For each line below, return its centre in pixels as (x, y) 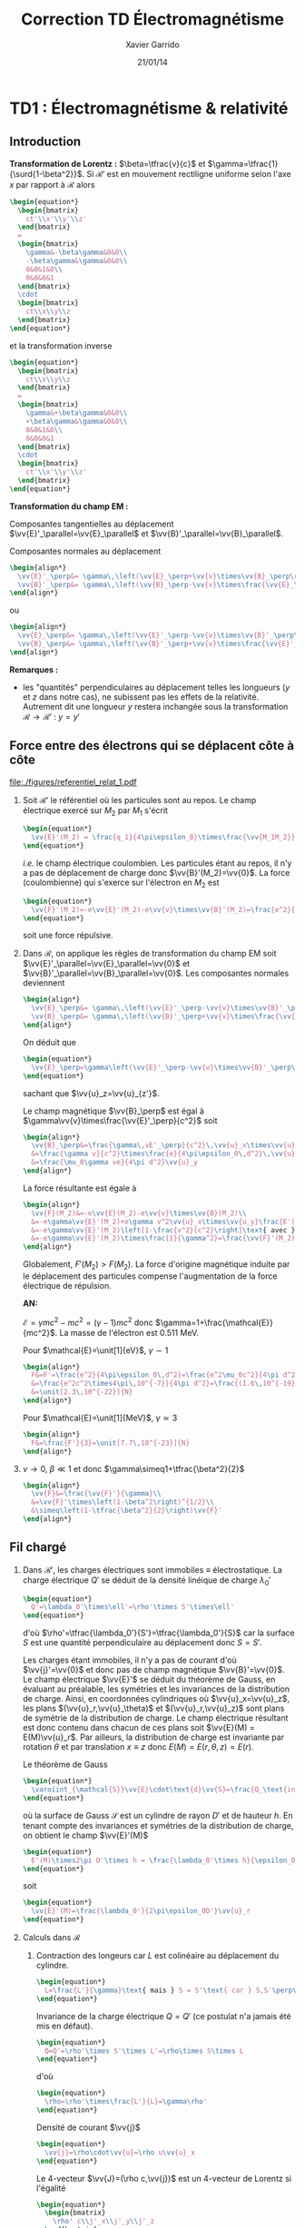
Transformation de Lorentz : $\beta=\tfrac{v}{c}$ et (108, 163)
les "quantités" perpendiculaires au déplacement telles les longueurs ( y (156, 687)
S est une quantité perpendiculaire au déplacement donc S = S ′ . (143, 1643)
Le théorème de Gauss (65, 1764)
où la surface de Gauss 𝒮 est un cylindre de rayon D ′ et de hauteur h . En (157, 1815)
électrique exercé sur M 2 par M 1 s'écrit (95, 811)
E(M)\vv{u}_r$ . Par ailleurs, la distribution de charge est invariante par (153, 1737)
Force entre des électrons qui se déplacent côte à (152, 746)
